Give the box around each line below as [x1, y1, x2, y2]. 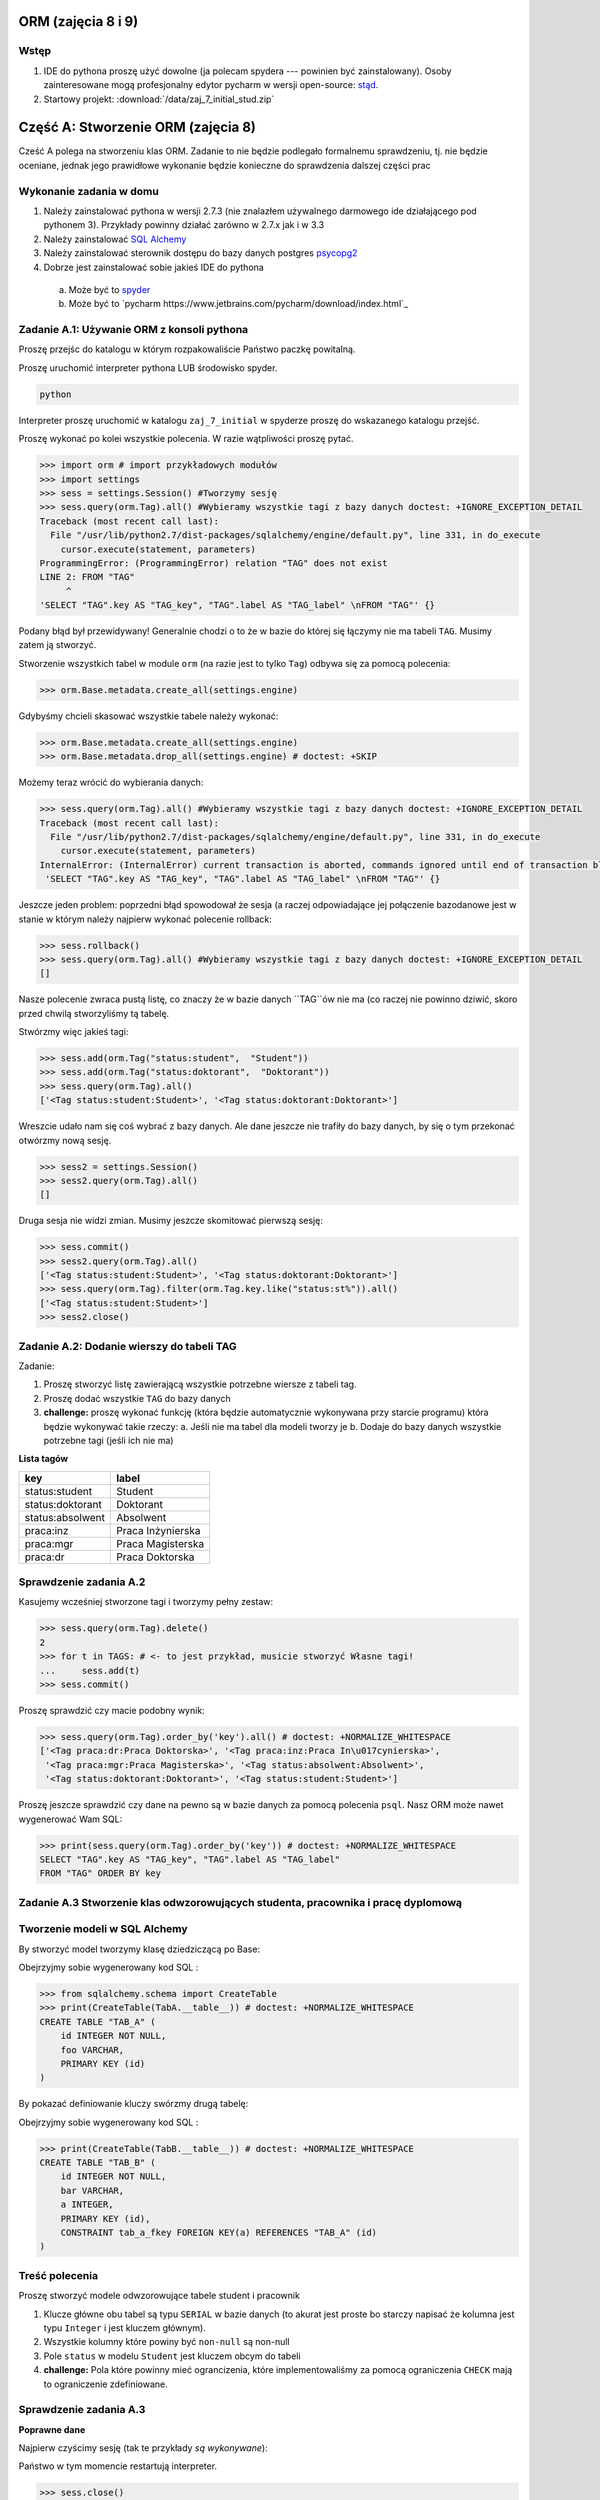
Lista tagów [18, 1453, 69, 1465]
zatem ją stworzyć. [18, 639, 97, 651]
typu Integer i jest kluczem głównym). [43, 2321, 207, 2334]
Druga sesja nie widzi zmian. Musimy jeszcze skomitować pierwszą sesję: [18, 1215, 324, 1227]
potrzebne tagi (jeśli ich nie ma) [43, 1434, 174, 1446]
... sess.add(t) [39, 1665, 140, 1676]
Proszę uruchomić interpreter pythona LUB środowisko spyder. [18, 361, 278, 374]
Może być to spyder [68, 283, 151, 295]
